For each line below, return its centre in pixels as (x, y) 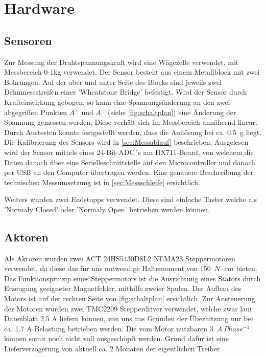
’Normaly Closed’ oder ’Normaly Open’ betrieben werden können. (107, 209)
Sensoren (28, 40)
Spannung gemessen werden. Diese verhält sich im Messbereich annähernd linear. (131, 122)
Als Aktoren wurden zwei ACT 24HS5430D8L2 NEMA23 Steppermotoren (120, 258)
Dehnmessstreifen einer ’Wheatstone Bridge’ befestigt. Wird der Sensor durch (126, 92)
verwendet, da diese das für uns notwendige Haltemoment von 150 (107, 268)
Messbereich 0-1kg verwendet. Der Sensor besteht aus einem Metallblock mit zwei (132, 72)
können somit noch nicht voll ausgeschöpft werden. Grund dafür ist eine (116, 338)
